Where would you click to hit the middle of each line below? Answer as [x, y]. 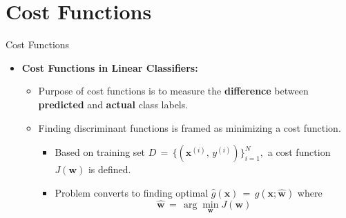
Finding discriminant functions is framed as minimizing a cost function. [190, 127]
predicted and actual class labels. [113, 104]
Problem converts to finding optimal [132, 192]
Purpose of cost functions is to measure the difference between [173, 91]
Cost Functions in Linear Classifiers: [110, 67]
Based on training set [100, 152]
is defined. [109, 169]
